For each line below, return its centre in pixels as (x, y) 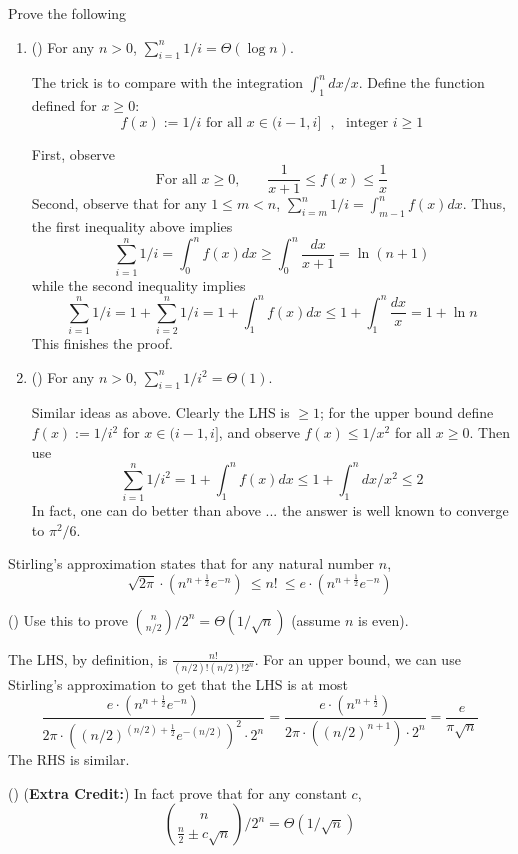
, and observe (259, 432)
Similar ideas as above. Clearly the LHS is (160, 412)
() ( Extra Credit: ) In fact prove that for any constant (177, 792)
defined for (64, 105)
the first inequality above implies (132, 226)
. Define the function (421, 82)
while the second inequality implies (138, 284)
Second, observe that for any (119, 203)
